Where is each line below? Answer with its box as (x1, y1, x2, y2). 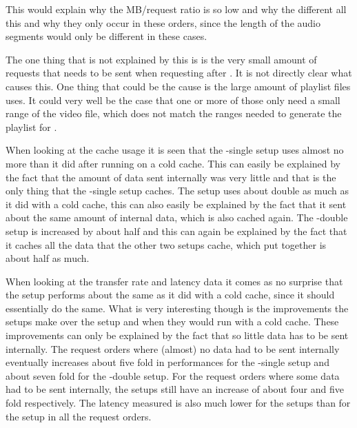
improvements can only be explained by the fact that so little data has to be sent (6, 328, 349, 343)
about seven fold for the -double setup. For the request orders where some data (6, 368, 340, 383)
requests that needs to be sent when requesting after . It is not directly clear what (6, 65, 352, 80)
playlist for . (6, 119, 57, 134)
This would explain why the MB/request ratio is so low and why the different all (6, 2, 347, 16)
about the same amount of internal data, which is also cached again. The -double (6, 210, 348, 225)
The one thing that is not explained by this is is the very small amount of (6, 52, 317, 66)
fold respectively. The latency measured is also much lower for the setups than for (6, 396, 351, 410)
